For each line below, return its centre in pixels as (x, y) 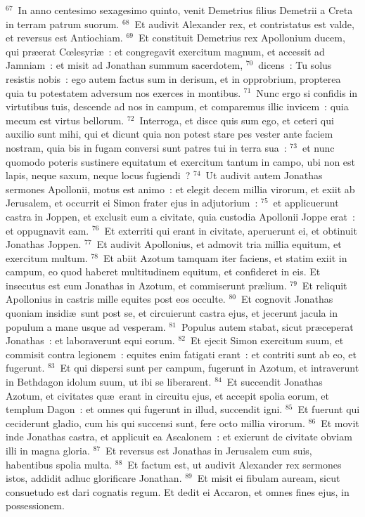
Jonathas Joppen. (44, 244)
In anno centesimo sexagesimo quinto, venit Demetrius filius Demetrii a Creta (185, 10)
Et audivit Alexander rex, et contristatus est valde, (244, 24)
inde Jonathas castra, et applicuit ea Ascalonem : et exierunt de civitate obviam (179, 437)
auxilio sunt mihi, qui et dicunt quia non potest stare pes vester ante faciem (169, 134)
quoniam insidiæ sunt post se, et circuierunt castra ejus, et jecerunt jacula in (172, 313)
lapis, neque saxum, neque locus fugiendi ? (98, 175)
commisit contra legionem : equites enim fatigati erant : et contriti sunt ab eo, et (181, 354)
